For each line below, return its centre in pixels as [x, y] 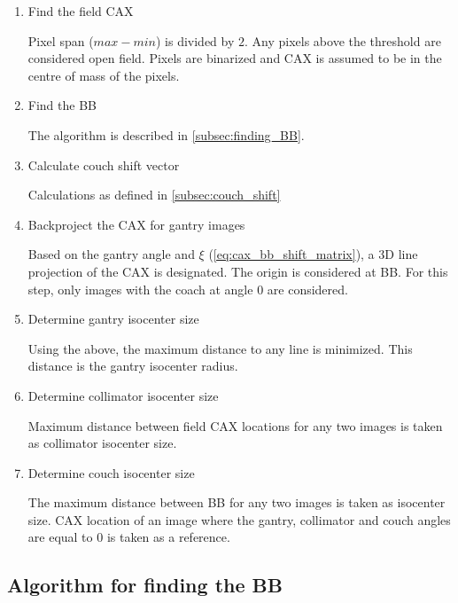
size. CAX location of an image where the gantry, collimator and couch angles [239, 519]
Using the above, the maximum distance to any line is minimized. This [220, 348]
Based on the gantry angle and [111, 254]
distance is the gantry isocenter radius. [133, 366]
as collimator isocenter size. [102, 443]
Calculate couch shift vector [104, 164]
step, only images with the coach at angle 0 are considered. [188, 289]
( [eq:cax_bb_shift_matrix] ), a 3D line [313, 254]
